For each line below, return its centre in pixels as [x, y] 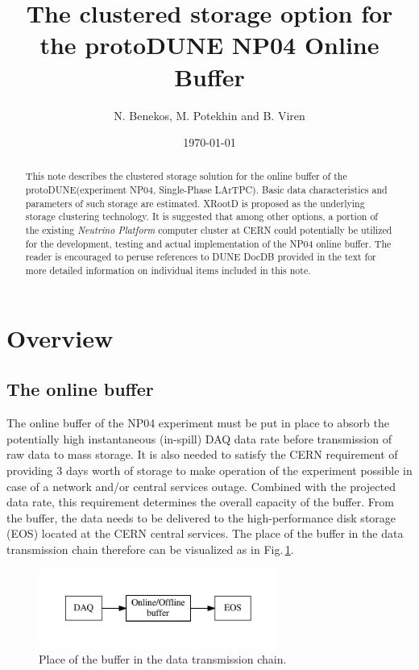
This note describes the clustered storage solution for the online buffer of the [186, 176]
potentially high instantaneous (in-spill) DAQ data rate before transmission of [199, 438]
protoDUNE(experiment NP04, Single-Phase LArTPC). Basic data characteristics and [206, 190]
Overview [60, 337]
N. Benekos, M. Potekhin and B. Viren [209, 115]
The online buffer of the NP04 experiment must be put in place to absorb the [198, 423]
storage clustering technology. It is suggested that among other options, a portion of [201, 216]
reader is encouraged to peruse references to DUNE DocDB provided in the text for [201, 257]
